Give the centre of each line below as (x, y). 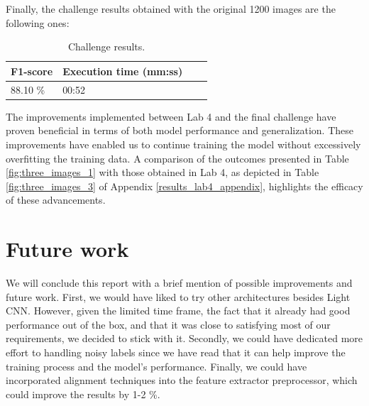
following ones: (38, 22)
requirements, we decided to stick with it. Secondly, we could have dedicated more (184, 338)
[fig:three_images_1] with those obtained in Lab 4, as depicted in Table (163, 172)
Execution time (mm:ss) (123, 71)
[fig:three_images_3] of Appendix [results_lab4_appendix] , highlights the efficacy (184, 186)
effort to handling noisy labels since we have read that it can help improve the (176, 352)
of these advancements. (56, 200)
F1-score (32, 71)
